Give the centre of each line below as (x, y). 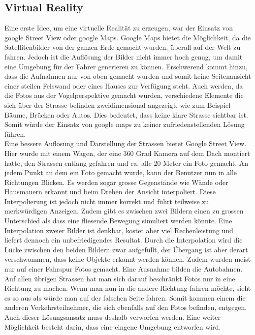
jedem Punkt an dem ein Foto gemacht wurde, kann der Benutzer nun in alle (121, 172)
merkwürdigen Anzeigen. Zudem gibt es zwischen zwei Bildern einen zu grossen (124, 211)
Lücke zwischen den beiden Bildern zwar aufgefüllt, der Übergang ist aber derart (126, 249)
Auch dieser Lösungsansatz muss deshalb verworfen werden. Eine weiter (112, 317)
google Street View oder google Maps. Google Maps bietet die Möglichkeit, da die (128, 37)
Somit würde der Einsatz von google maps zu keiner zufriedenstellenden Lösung (125, 124)
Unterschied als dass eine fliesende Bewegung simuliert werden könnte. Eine (118, 221)
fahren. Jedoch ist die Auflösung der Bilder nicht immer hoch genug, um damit (124, 56)
